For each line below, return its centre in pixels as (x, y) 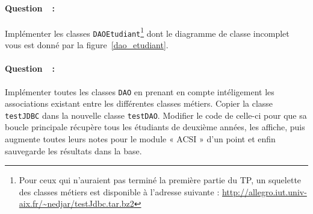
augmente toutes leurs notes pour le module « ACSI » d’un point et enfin (140, 139)
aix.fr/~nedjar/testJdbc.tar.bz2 (76, 203)
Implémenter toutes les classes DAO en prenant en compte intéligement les (140, 91)
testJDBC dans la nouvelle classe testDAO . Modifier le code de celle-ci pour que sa (156, 115)
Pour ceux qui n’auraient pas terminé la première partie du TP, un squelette (160, 180)
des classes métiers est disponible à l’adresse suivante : (119, 191)
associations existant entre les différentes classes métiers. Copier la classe (139, 103)
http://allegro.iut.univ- (264, 191)
